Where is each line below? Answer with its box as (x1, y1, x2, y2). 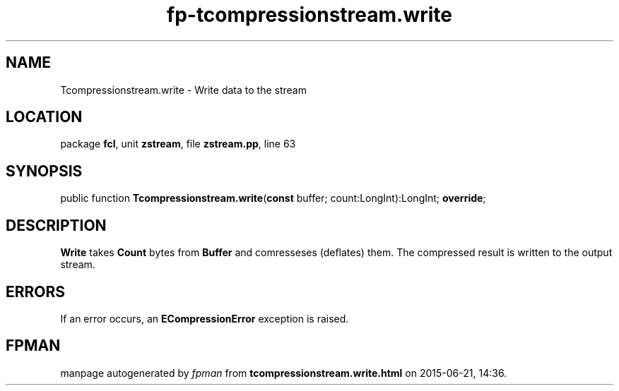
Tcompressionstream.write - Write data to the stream (60, 83, 307, 96)
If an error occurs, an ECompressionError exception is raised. (60, 312, 349, 325)
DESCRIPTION (6, 216, 107, 234)
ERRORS (6, 282, 66, 301)
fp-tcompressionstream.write (166, 3, 453, 27)
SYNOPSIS (6, 162, 83, 180)
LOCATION (6, 108, 83, 126)
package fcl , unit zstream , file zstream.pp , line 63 (60, 138, 296, 150)
